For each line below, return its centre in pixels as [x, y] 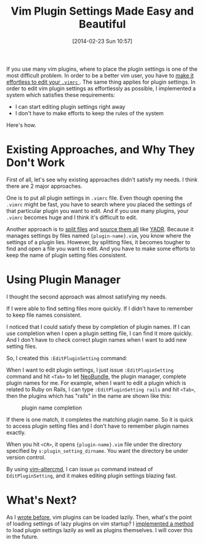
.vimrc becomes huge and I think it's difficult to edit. [72, 217]
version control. [26, 457]
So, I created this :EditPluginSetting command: [67, 358]
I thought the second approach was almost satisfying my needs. [87, 297]
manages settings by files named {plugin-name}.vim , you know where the [99, 236]
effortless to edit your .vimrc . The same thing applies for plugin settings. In [101, 82]
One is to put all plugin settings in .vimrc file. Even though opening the [95, 198]
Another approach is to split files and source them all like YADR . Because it [100, 229]
